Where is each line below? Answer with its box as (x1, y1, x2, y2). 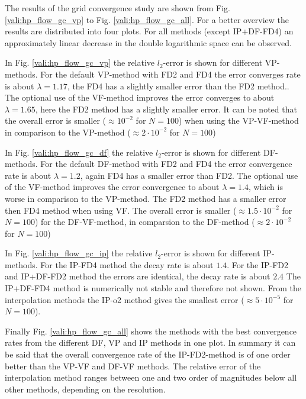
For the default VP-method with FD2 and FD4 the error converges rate (40, 67, 301, 80)
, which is (248, 181, 283, 193)
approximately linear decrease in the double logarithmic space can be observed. (5, 36, 292, 49)
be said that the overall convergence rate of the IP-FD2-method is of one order (5, 348, 291, 361)
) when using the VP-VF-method (178, 114, 299, 127)
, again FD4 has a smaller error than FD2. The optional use (80, 169, 298, 181)
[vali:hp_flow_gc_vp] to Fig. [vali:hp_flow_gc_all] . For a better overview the (5, 13, 289, 25)
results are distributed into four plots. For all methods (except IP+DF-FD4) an (5, 25, 294, 37)
